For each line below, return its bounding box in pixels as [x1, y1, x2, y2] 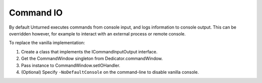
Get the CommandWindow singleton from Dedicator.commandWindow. [21, 56, 163, 62]
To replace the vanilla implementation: [9, 40, 85, 46]
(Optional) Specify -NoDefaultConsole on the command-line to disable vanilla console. [21, 69, 199, 75]
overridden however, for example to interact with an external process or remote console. [9, 31, 186, 36]
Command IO [9, 7, 63, 18]
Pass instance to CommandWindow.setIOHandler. [21, 62, 121, 68]
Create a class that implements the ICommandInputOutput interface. [21, 49, 158, 54]
